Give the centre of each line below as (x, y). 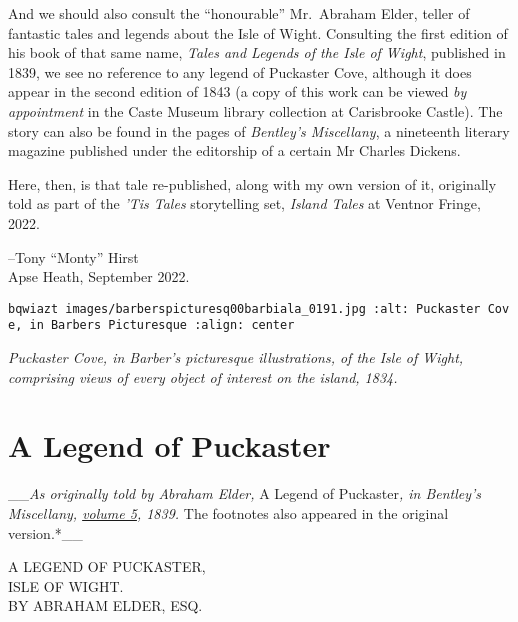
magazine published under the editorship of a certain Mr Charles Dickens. (234, 150)
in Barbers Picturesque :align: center (162, 325)
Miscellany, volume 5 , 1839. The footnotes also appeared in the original (228, 512)
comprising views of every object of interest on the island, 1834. (203, 376)
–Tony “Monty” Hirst (73, 256)
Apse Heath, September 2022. (99, 276)
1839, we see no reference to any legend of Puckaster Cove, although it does (240, 71)
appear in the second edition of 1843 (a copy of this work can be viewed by (237, 91)
